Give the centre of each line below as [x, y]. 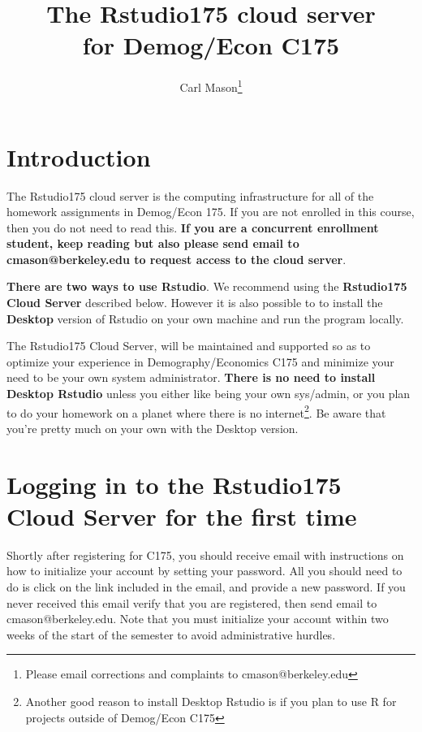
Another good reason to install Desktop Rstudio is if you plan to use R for [211, 701]
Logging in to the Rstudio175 [174, 484]
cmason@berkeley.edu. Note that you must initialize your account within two [198, 619]
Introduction [79, 156]
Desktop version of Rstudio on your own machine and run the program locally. [205, 318]
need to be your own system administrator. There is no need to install [191, 377]
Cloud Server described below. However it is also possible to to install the [195, 303]
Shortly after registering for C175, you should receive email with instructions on [205, 554]
